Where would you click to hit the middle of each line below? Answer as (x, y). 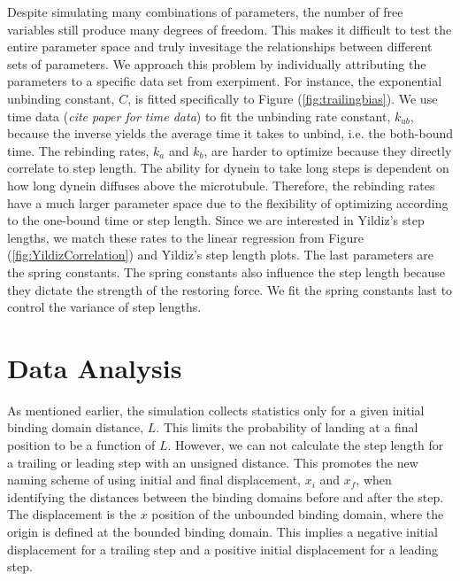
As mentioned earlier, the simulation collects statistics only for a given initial (216, 410)
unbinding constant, (61, 98)
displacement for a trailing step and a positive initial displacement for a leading (222, 549)
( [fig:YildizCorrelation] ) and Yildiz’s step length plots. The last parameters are (221, 255)
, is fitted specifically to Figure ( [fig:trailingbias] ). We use (283, 98)
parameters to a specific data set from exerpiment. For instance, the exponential (225, 81)
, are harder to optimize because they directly (328, 150)
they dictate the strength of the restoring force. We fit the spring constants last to (230, 289)
